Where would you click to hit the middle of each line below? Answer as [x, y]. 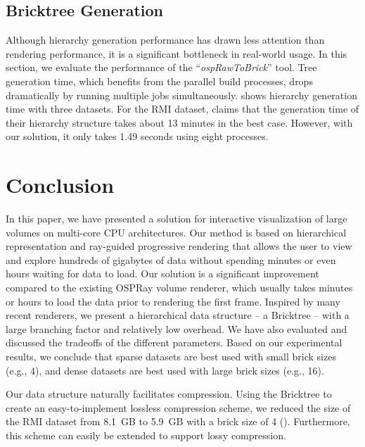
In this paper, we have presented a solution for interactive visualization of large [177, 219]
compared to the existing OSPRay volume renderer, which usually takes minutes [179, 288]
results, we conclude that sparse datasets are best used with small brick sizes [171, 357]
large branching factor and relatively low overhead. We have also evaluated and [177, 328]
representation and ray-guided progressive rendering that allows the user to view [179, 246]
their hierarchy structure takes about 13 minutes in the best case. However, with [179, 122]
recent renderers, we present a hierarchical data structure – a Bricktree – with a [178, 315]
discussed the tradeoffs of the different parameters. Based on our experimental [174, 342]
